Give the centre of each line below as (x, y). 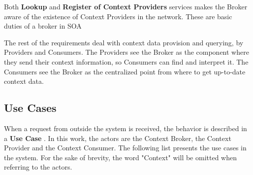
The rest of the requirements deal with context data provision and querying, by (124, 42)
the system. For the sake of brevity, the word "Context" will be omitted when (120, 157)
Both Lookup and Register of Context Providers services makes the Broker (126, 6)
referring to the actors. (38, 167)
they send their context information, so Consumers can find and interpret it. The (126, 61)
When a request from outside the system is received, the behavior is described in (126, 128)
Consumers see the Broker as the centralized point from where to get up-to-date (125, 71)
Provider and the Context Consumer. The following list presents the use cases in (125, 148)
